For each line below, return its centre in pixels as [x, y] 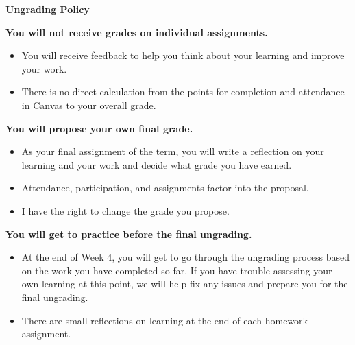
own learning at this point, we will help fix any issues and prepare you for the [185, 284]
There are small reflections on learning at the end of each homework [164, 320]
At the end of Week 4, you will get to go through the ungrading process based [186, 257]
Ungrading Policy [48, 9]
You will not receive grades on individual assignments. [137, 32]
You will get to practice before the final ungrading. [129, 234]
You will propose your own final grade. [99, 128]
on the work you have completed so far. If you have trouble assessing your [177, 270]
